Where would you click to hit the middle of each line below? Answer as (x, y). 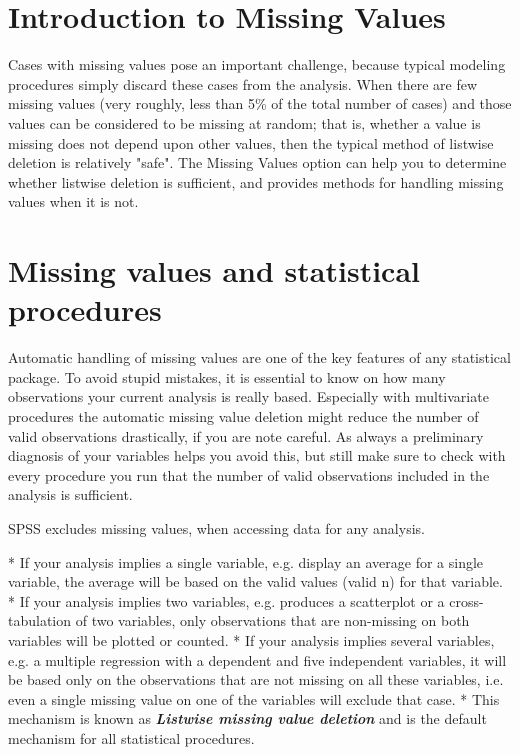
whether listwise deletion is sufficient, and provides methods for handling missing (256, 181)
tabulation (40, 620)
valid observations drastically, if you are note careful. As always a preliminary (246, 435)
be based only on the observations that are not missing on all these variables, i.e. (256, 679)
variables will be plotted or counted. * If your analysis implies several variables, (251, 639)
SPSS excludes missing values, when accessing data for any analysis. (216, 527)
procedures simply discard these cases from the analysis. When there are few (243, 83)
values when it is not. (73, 201)
